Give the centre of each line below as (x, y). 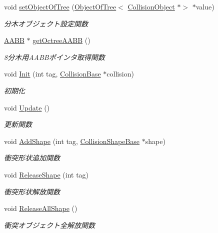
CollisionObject (151, 6)
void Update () (27, 107)
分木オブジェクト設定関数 (46, 23)
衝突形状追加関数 (32, 158)
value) (205, 6)
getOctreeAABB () (61, 40)
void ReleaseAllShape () (41, 208)
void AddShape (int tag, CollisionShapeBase (72, 141)
